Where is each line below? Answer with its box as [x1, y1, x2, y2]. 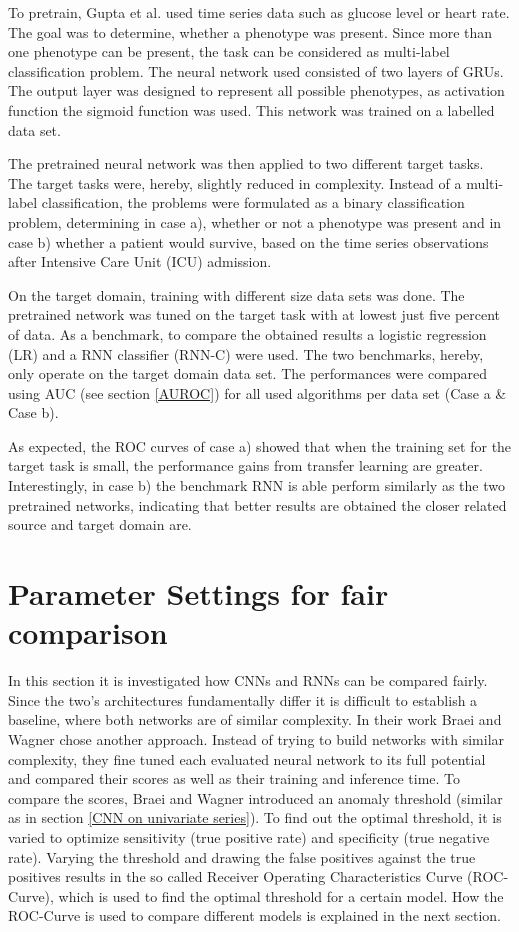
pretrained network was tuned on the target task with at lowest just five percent [8, 304, 501, 325]
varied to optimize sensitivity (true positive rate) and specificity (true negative [8, 826, 490, 847]
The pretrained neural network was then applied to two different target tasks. [8, 153, 484, 174]
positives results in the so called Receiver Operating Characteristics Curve [8, 866, 463, 887]
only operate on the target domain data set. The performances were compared [8, 363, 488, 384]
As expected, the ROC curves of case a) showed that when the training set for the [8, 435, 512, 456]
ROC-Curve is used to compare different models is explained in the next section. [8, 905, 501, 926]
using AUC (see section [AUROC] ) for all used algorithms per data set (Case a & [8, 382, 507, 403]
